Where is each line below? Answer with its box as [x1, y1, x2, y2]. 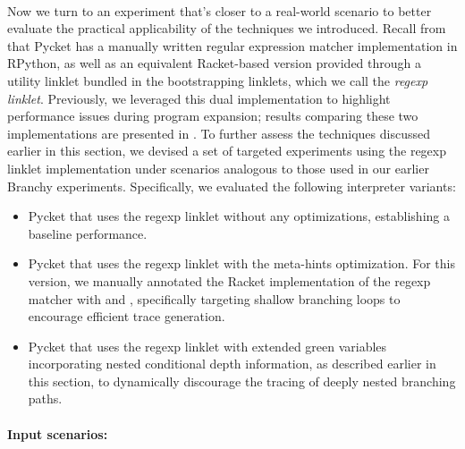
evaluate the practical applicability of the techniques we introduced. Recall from [7, 19, 446, 38]
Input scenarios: [7, 424, 108, 443]
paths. [28, 389, 63, 408]
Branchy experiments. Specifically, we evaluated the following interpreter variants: [7, 176, 456, 195]
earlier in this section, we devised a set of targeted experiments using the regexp [7, 141, 446, 160]
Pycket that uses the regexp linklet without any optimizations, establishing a [28, 207, 450, 225]
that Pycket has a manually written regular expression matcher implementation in [7, 36, 458, 55]
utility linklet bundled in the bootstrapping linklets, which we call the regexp [7, 71, 428, 89]
